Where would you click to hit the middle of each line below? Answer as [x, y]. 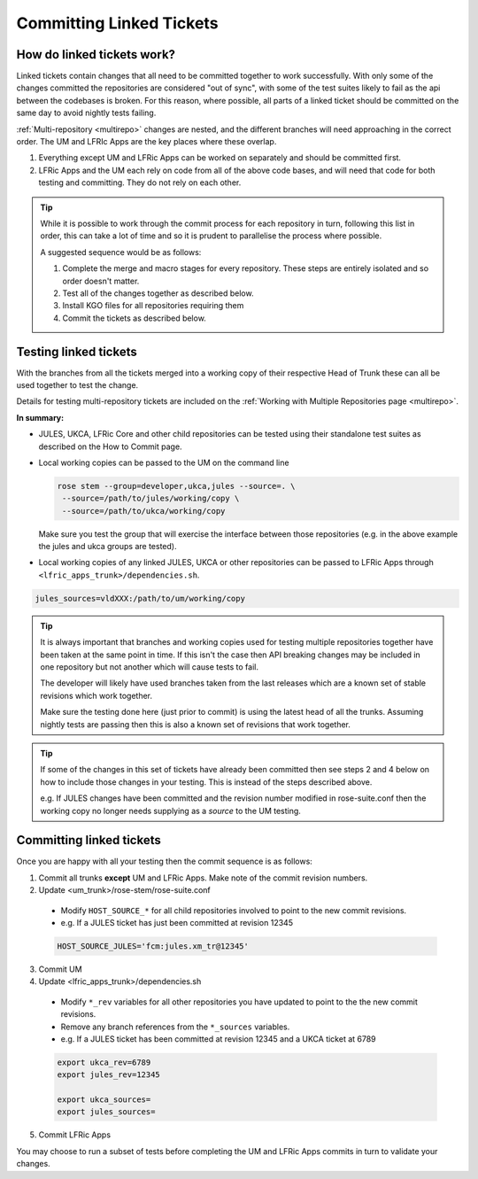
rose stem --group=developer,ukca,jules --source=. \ [176, 486]
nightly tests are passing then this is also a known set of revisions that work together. [196, 724]
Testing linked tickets [77, 351]
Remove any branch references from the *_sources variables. [175, 1027]
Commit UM [61, 969]
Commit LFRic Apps [74, 1135]
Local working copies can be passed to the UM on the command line [164, 462]
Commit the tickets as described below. [135, 318]
